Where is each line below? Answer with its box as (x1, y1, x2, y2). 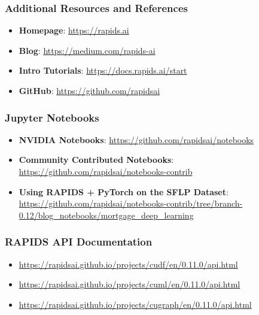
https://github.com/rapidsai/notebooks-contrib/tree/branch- (19, 197, 243, 210)
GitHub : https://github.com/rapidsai (19, 84, 160, 96)
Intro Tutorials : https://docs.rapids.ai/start (19, 64, 187, 77)
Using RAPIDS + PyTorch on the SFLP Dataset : (19, 185, 228, 198)
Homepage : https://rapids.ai (19, 24, 129, 37)
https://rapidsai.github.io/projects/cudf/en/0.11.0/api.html (19, 258, 238, 270)
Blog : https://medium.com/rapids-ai (19, 44, 156, 56)
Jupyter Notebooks (5, 110, 99, 125)
